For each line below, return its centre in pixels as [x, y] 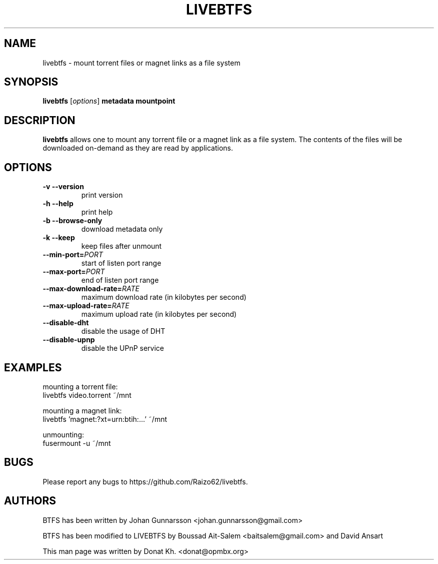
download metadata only [122, 229]
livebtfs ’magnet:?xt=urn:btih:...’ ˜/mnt [105, 419]
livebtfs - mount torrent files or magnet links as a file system [141, 63]
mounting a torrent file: [80, 386]
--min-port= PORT [73, 255]
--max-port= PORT [74, 272]
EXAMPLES [33, 367]
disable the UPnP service [123, 348]
